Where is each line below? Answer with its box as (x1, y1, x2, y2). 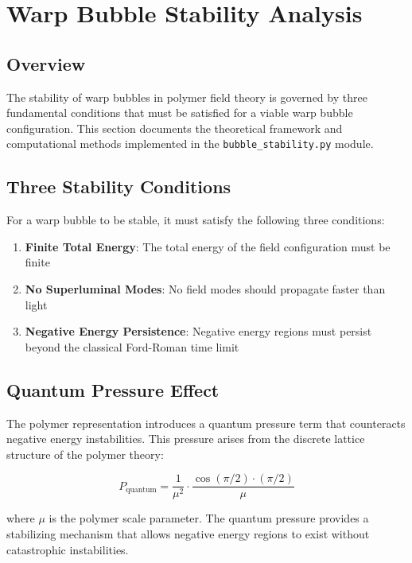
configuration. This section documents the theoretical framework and (6, 119, 343, 136)
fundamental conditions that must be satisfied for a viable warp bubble (6, 104, 353, 121)
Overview (6, 51, 86, 76)
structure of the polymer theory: (6, 445, 164, 462)
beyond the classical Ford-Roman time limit (25, 338, 239, 355)
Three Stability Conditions (6, 174, 231, 199)
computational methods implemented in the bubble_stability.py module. (6, 135, 374, 152)
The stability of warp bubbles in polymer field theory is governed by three (6, 88, 367, 105)
